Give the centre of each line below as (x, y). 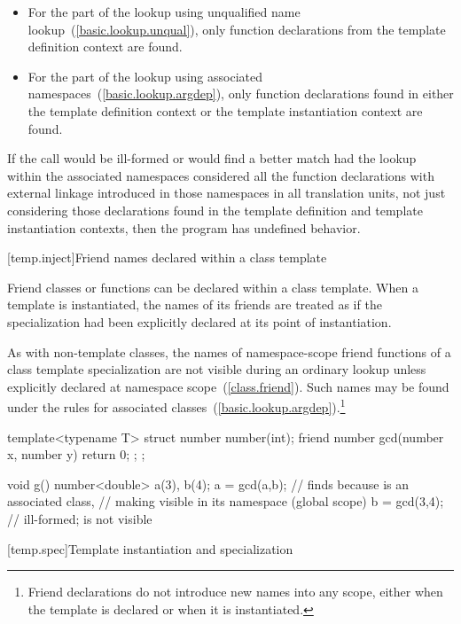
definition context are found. (105, 47)
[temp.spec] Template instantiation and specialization (150, 548)
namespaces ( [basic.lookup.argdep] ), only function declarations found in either (241, 94)
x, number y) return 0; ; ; (76, 454)
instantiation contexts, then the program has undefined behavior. (184, 227)
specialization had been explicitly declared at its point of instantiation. (199, 321)
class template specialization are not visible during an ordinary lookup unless (217, 369)
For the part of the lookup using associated (145, 76)
